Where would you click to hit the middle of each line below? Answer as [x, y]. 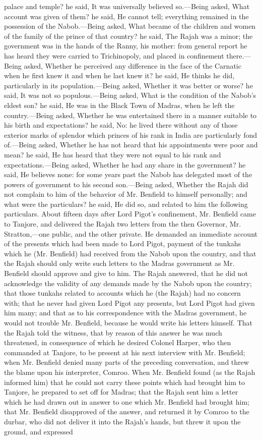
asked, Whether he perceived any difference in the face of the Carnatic [133, 65]
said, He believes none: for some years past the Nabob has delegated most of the [128, 174]
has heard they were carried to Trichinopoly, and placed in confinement [114, 55]
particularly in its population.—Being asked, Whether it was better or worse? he [128, 85]
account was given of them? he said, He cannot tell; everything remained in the [126, 16]
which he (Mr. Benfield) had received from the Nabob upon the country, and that [130, 253]
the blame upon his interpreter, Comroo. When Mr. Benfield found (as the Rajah [130, 372]
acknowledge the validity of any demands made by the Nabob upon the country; [128, 283]
